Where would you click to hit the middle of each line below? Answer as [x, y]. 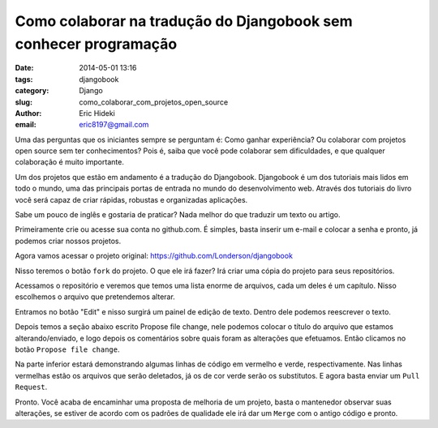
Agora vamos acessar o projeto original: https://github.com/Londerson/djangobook [154, 256]
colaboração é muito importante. [70, 162]
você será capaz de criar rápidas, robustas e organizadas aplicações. [131, 199]
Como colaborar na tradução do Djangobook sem [184, 21]
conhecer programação [96, 44]
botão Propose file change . [68, 349]
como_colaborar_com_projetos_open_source [154, 102]
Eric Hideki [97, 113]
